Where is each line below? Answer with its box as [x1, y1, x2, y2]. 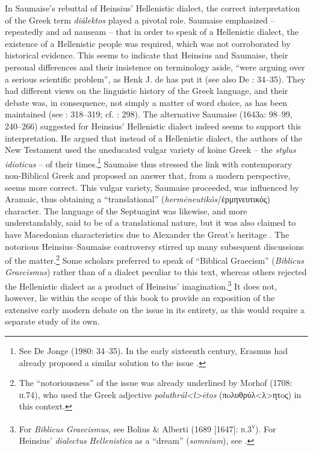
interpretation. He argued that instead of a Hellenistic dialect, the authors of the [5, 131, 302, 144]
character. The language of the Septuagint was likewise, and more [5, 204, 247, 217]
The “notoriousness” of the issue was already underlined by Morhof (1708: [19, 376, 293, 389]
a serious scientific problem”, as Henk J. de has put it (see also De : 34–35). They [5, 72, 306, 85]
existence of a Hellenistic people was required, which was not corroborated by [5, 37, 291, 49]
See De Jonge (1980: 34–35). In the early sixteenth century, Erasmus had [19, 344, 288, 356]
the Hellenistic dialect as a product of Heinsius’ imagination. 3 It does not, [5, 278, 277, 292]
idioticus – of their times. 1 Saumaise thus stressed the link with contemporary [5, 155, 293, 170]
